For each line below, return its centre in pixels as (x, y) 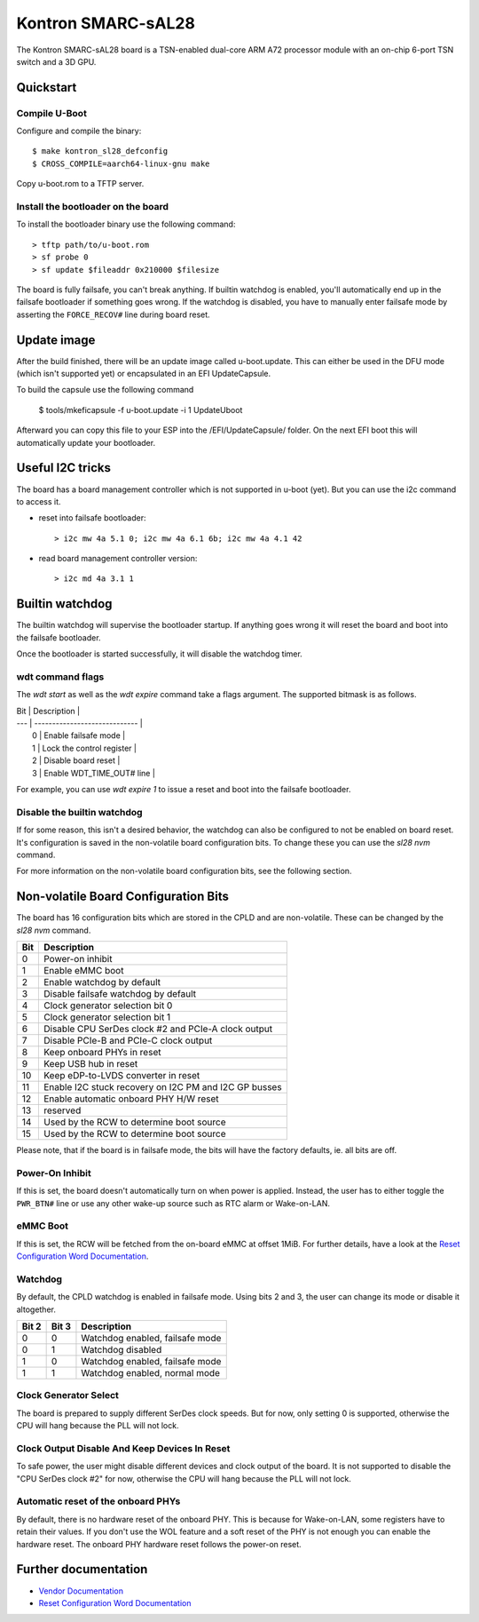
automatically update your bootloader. (86, 442)
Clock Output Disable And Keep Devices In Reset (123, 1448)
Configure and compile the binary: (79, 131)
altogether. (36, 1309)
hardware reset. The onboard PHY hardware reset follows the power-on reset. (159, 1544)
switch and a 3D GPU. (56, 61)
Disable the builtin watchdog (79, 812)
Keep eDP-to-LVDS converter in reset (122, 1076)
